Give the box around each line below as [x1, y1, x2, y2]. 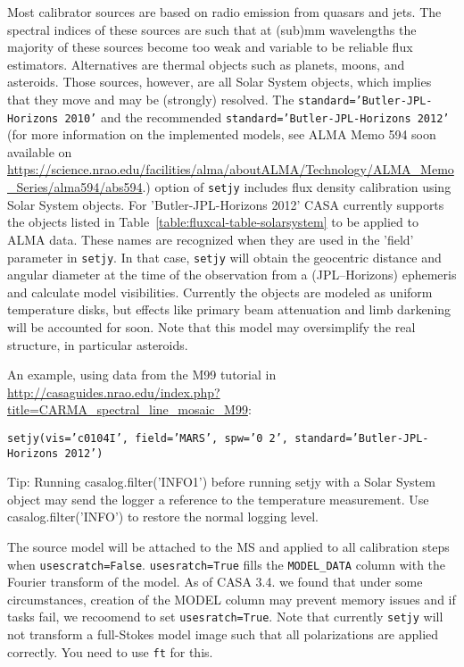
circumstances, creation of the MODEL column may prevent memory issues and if [7, 589, 456, 608]
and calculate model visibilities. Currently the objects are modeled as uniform [7, 282, 433, 301]
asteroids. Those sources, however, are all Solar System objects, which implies [7, 72, 432, 91]
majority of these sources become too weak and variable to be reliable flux [7, 38, 413, 56]
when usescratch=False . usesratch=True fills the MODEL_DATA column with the [7, 554, 446, 573]
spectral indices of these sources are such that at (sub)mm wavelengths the [7, 20, 417, 38]
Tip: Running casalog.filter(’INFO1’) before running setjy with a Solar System [7, 472, 435, 491]
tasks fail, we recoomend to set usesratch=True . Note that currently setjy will [7, 607, 443, 626]
